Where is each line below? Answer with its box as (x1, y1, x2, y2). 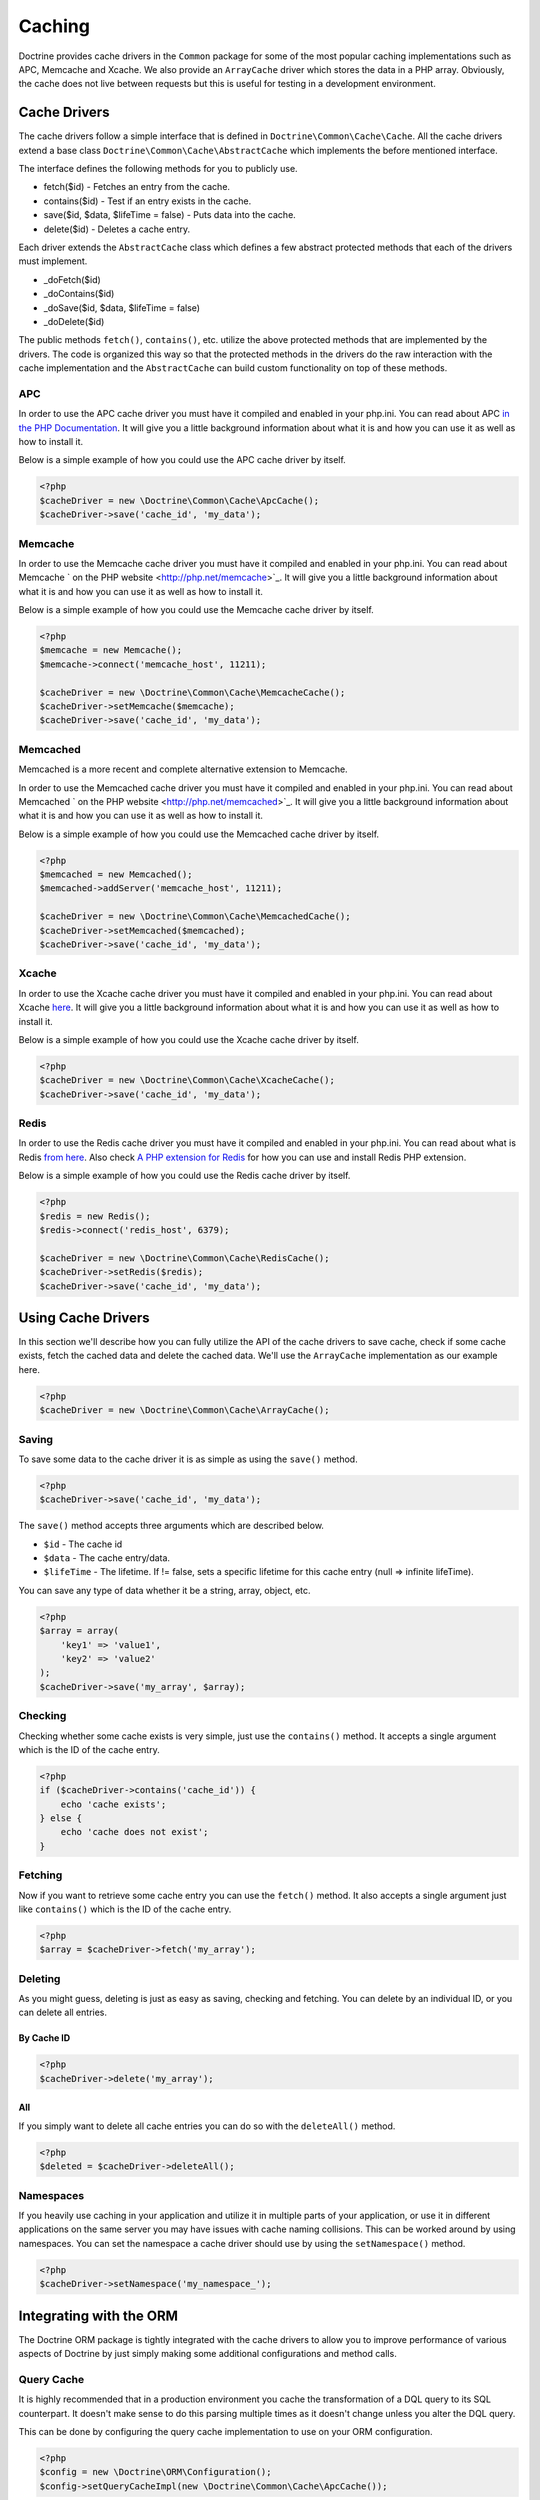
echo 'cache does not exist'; (60, 1826, 209, 1838)
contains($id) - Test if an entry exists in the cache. (43, 195, 252, 207)
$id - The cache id (43, 1538, 123, 1550)
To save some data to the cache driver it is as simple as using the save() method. (18, 1453, 359, 1465)
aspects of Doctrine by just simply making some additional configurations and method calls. (18, 2348, 397, 2359)
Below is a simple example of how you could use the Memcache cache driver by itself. (18, 604, 374, 616)
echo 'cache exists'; (60, 1798, 167, 1810)
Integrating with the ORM (18, 2307, 179, 2324)
